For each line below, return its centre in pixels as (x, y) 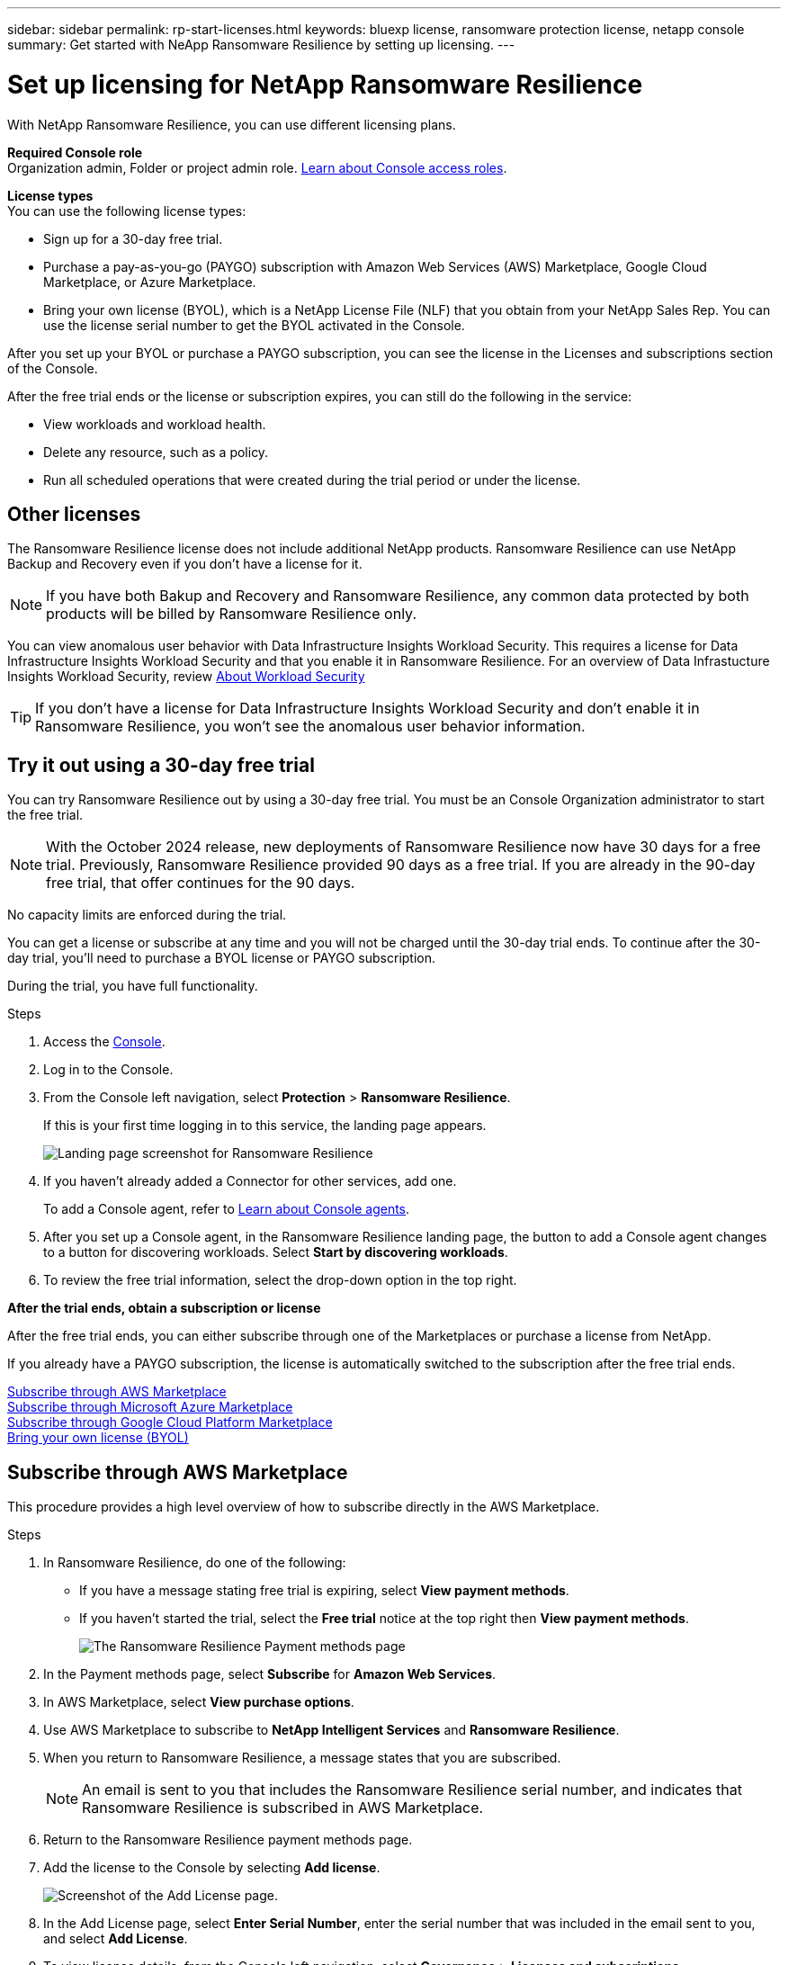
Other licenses (74, 514)
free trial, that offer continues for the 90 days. (201, 883)
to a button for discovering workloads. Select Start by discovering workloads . (276, 1252)
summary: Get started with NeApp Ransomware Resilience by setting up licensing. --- (261, 45)
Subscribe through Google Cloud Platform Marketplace (170, 1422)
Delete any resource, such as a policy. (156, 452)
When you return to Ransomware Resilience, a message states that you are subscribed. (302, 1758)
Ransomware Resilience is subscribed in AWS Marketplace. (283, 1808)
